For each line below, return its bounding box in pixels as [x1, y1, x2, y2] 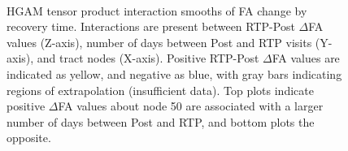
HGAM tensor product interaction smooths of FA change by [7, 2, 307, 19]
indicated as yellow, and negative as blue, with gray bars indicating [7, 65, 342, 82]
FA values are [272, 50, 340, 67]
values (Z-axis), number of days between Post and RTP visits [7, 33, 312, 50]
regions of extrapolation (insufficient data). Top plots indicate [7, 81, 314, 98]
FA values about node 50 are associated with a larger [58, 97, 324, 114]
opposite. [7, 129, 51, 146]
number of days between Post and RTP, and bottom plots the [7, 113, 315, 130]
